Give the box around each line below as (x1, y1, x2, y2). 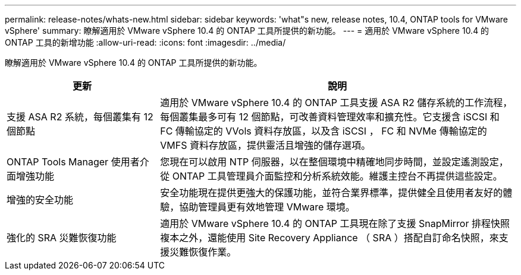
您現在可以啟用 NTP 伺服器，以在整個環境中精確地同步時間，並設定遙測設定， (160, 156, 509, 168)
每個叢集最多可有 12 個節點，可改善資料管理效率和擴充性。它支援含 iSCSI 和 (160, 111, 500, 123)
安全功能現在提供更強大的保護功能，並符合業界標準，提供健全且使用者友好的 (160, 187, 503, 199)
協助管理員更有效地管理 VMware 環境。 (179, 201, 355, 213)
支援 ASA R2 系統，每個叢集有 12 (7, 111, 153, 123)
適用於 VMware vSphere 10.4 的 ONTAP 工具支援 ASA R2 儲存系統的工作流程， (160, 97, 513, 108)
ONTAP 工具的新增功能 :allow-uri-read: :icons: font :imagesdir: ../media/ (5, 37, 286, 47)
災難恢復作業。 (170, 246, 237, 258)
